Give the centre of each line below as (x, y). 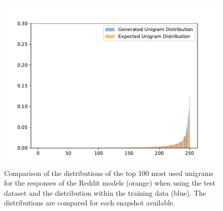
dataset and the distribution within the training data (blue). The (105, 192)
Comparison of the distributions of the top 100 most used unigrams (109, 173)
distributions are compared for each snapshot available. (90, 203)
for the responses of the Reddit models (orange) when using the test (110, 183)
